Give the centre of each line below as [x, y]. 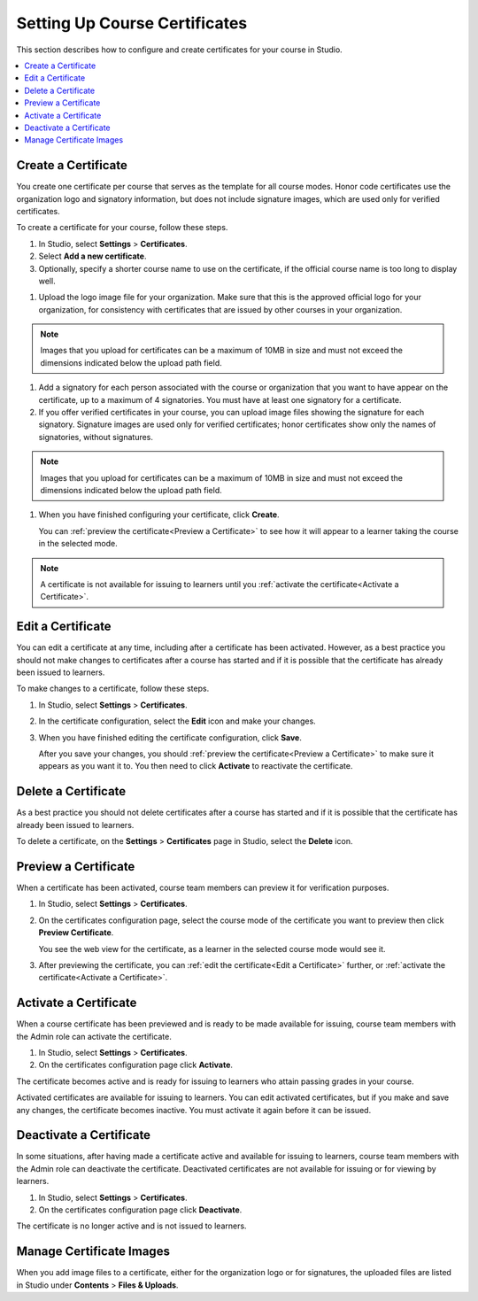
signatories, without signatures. [96, 437]
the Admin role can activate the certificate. [94, 1036]
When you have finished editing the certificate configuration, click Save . [170, 737]
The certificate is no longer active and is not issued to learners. [131, 1226]
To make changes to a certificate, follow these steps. [113, 689]
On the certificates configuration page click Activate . [136, 1065]
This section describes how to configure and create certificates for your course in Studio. [179, 50]
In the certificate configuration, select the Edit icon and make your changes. [177, 721]
